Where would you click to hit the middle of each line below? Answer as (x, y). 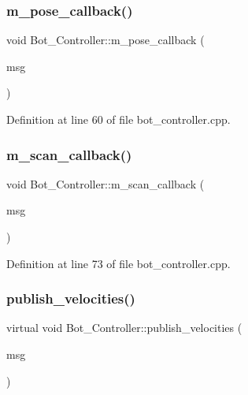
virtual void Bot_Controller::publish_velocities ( (124, 328)
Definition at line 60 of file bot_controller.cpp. (118, 119)
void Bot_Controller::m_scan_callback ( (105, 183)
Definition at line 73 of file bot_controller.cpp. (118, 263)
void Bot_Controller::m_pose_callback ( (105, 40)
